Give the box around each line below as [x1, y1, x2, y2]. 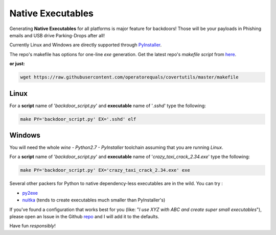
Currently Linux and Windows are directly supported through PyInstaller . [9, 42, 162, 48]
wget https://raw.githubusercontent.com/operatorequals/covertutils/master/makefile [20, 74, 239, 80]
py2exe [22, 190, 38, 196]
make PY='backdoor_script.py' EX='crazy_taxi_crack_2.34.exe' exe [20, 167, 190, 173]
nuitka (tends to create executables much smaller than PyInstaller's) [22, 197, 166, 203]
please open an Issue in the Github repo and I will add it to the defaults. [9, 214, 159, 219]
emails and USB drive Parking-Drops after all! [9, 32, 105, 38]
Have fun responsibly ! [9, 223, 56, 229]
